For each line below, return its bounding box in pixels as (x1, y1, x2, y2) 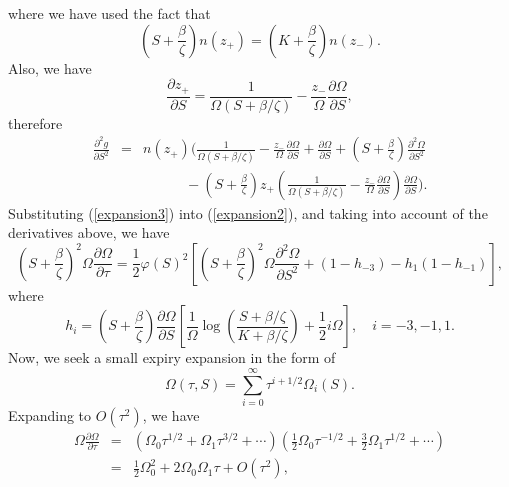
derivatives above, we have (8, 222, 170, 243)
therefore (8, 112, 63, 133)
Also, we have (8, 57, 92, 78)
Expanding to (8, 405, 92, 426)
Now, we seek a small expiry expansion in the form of (8, 347, 336, 368)
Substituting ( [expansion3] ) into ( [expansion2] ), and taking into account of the (8, 202, 488, 223)
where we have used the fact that (8, 3, 211, 23)
